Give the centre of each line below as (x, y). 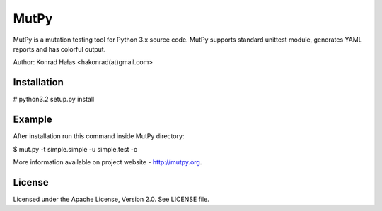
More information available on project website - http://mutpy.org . (108, 162)
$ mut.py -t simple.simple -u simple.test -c (75, 149)
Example (33, 120)
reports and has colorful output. (59, 49)
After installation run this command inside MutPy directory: (99, 136)
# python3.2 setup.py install (54, 100)
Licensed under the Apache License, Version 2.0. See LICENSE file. (111, 199)
